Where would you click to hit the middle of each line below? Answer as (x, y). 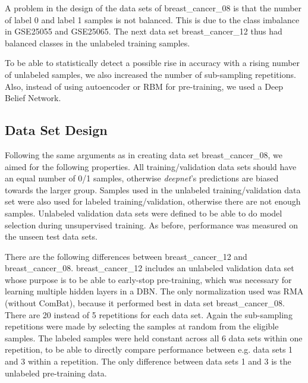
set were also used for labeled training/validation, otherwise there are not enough (153, 201)
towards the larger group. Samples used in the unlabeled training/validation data (153, 189)
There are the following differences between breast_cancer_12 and (126, 256)
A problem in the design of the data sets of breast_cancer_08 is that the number (153, 8)
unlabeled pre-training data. (56, 373)
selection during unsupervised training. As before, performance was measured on (152, 225)
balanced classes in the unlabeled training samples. (98, 43)
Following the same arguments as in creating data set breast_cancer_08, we (144, 154)
